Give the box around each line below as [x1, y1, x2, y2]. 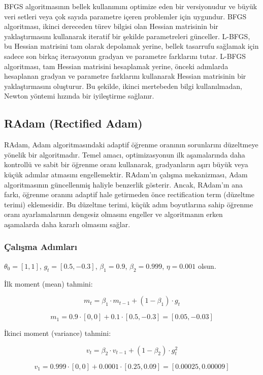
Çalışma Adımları [4, 240, 78, 253]
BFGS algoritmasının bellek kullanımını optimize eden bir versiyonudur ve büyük [4, 1, 257, 11]
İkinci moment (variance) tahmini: [4, 328, 111, 338]
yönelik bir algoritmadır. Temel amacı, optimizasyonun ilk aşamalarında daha [4, 149, 245, 160]
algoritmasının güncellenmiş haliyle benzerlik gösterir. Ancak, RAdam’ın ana [4, 179, 243, 190]
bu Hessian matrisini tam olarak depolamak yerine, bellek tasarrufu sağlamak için [4, 41, 259, 51]
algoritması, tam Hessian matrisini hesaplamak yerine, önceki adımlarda [4, 60, 228, 71]
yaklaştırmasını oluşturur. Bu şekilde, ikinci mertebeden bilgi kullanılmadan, [4, 80, 242, 91]
